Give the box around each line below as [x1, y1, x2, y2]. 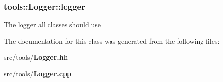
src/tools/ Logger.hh [4, 52, 68, 62]
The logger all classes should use [4, 19, 101, 30]
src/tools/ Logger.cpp [4, 68, 71, 78]
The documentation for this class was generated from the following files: [4, 35, 220, 46]
